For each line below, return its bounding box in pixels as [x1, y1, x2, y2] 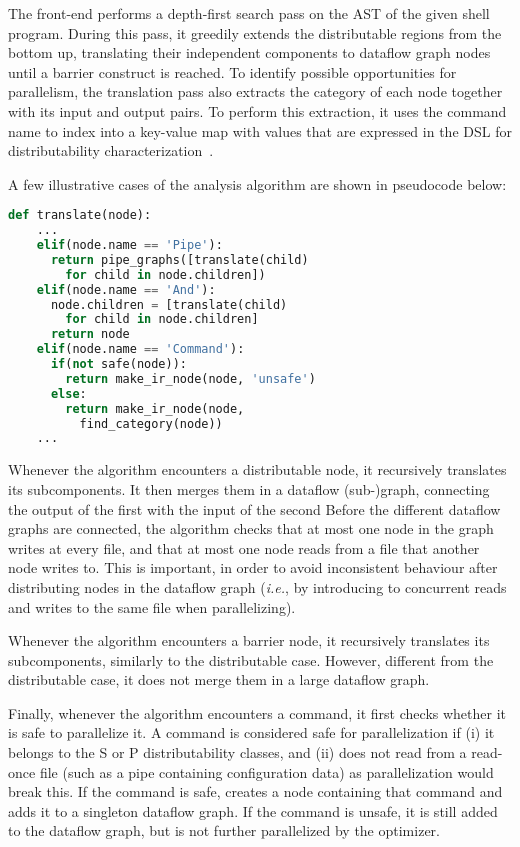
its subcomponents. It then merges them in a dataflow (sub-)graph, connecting [8, 478, 490, 499]
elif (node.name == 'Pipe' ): [36, 238, 223, 253]
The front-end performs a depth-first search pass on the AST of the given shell [8, 3, 490, 23]
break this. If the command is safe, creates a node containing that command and [8, 781, 503, 802]
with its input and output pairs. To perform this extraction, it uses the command [8, 100, 507, 121]
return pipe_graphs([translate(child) [50, 252, 309, 267]
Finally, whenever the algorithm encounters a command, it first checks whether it [8, 702, 506, 723]
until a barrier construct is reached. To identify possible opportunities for [8, 61, 457, 82]
